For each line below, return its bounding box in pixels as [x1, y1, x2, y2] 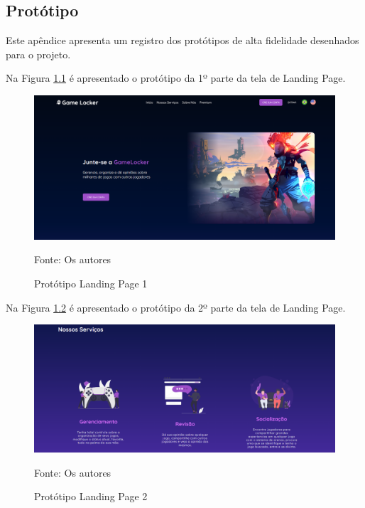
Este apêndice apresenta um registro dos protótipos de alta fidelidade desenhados [6, 33, 359, 48]
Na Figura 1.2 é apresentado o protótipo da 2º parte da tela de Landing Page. [6, 300, 346, 314]
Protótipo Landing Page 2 [34, 489, 148, 504]
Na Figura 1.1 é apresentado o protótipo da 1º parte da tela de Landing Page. [6, 70, 346, 85]
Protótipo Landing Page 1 [34, 276, 148, 291]
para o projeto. [6, 46, 71, 61]
